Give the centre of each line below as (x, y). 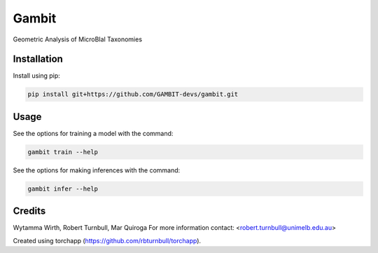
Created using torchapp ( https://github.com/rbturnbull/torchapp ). (107, 240)
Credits (29, 211)
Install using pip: (37, 76)
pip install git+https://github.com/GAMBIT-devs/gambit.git (133, 94)
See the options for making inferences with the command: (97, 170)
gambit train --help (63, 152)
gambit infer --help (63, 189)
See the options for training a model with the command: (93, 133)
